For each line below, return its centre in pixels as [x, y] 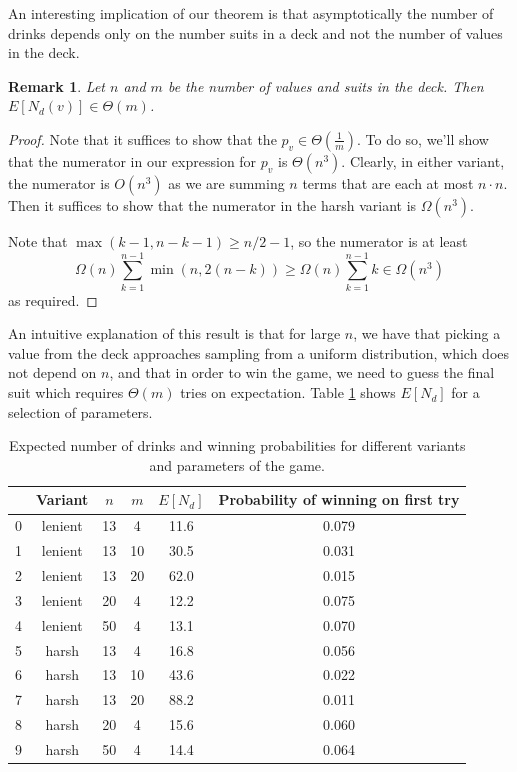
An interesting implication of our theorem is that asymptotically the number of [251, 13]
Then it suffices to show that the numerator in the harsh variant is [212, 204]
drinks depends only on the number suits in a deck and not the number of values [255, 32]
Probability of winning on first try [339, 499]
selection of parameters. [80, 411]
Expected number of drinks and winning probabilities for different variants [237, 445]
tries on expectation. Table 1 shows [288, 392]
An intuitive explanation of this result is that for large [174, 333]
